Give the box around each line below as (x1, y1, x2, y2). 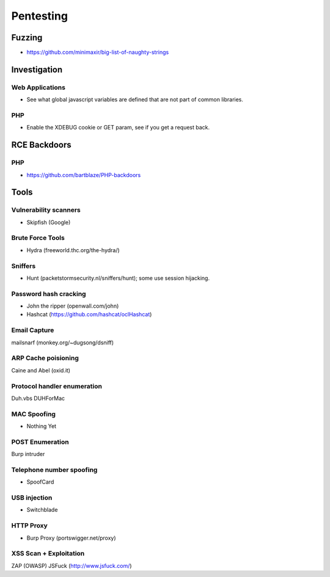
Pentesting (11, 9, 68, 23)
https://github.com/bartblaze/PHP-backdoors (26, 171, 141, 178)
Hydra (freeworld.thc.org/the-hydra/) (26, 246, 120, 253)
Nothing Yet (26, 423, 57, 430)
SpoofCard (26, 478, 54, 485)
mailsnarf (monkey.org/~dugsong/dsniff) (11, 339, 114, 346)
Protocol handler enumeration (11, 382, 102, 390)
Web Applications (11, 83, 65, 92)
